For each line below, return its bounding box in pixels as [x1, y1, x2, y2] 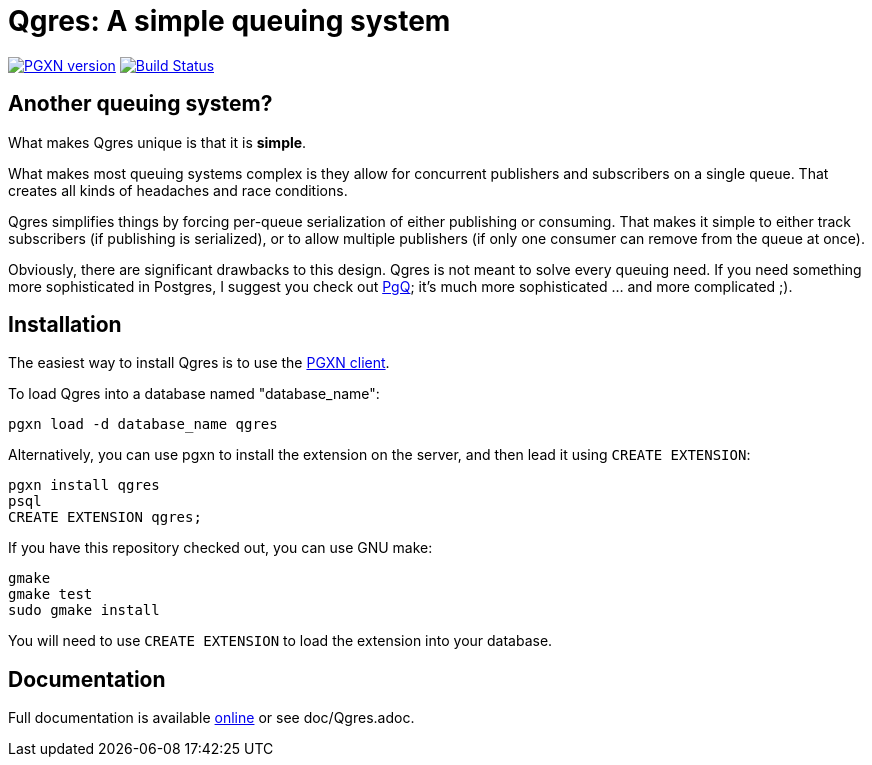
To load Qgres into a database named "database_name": [8, 385, 380, 403]
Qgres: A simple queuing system [8, 4, 451, 38]
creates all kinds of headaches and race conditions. [8, 181, 348, 199]
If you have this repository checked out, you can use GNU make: [8, 539, 433, 557]
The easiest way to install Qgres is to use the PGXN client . [8, 354, 390, 372]
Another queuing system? [8, 91, 273, 117]
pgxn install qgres [8, 477, 160, 494]
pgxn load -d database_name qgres [8, 416, 278, 433]
